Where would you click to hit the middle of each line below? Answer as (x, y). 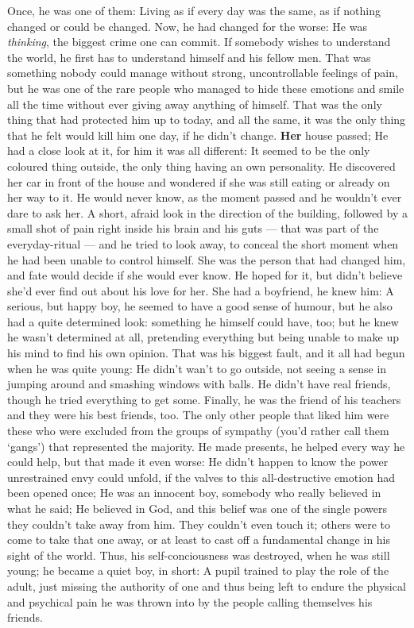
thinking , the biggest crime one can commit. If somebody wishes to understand (199, 42)
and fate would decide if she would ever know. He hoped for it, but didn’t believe (205, 275)
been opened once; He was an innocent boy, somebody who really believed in (194, 493)
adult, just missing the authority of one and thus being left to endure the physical (207, 586)
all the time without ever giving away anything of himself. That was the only (195, 104)
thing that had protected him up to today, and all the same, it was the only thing (207, 119)
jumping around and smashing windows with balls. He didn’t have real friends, (199, 384)
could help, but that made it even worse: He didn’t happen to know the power (198, 462)
